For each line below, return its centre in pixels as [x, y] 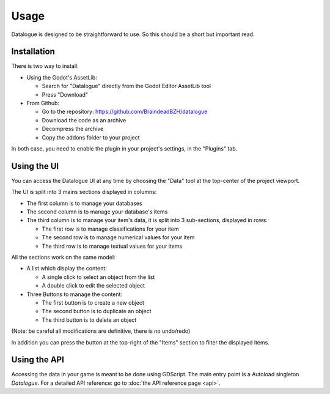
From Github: [43, 103]
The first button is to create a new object [93, 302]
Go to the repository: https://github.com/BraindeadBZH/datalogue [125, 112]
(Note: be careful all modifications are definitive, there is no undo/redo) [101, 331]
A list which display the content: [67, 269]
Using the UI [35, 166]
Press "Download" [65, 94]
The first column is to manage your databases [85, 203]
